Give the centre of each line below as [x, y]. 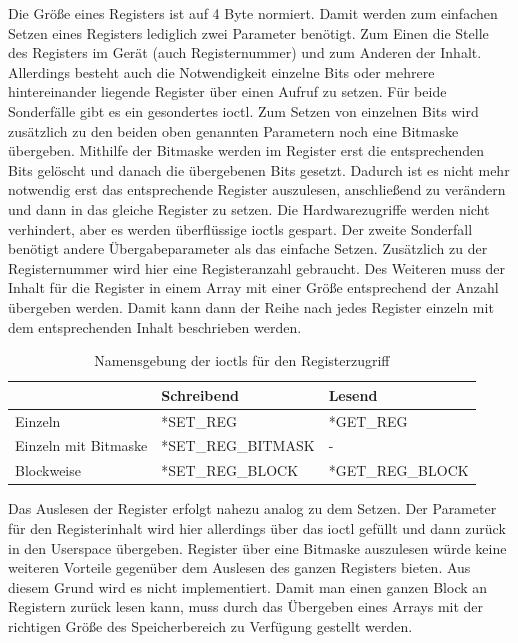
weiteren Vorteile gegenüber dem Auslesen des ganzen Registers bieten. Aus [239, 567]
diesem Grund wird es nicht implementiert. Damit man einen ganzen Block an [248, 586]
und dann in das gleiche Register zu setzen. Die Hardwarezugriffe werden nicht [249, 208]
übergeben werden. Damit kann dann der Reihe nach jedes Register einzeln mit [251, 306]
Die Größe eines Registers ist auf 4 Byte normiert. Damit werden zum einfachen [253, 13]
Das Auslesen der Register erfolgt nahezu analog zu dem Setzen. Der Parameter [252, 508]
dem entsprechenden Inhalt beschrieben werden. [155, 326]
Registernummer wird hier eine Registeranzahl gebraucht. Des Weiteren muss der [257, 267]
